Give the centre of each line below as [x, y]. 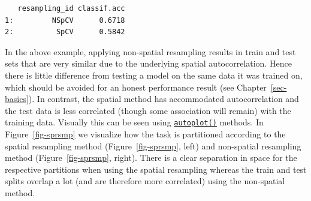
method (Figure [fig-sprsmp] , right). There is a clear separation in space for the [151, 157]
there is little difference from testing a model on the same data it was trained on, [154, 75]
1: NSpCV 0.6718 [65, 20]
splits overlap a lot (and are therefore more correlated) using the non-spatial [145, 181]
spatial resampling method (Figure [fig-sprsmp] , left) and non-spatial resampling [153, 145]
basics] [17, 99]
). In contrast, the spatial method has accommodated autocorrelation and [164, 99]
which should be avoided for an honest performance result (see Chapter [136, 87]
